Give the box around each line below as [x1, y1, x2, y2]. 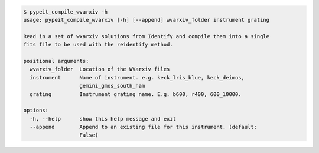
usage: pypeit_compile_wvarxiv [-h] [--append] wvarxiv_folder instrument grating [23, 16, 270, 23]
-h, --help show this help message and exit [30, 115, 177, 122]
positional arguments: [23, 58, 89, 64]
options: [23, 107, 49, 114]
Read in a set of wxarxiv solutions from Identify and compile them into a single [23, 33, 270, 39]
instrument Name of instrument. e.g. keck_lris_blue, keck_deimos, [30, 74, 245, 81]
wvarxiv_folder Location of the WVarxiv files [30, 66, 170, 73]
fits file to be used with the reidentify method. [23, 41, 174, 48]
